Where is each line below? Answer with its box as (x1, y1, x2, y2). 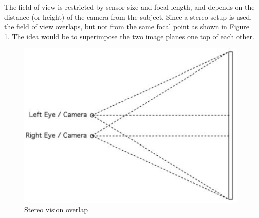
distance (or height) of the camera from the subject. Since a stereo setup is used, (4, 11, 252, 22)
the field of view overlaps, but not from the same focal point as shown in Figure (4, 21, 250, 32)
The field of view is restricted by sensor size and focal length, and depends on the (4, 2, 255, 12)
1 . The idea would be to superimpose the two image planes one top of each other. (4, 31, 254, 41)
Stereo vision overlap (24, 204, 88, 215)
